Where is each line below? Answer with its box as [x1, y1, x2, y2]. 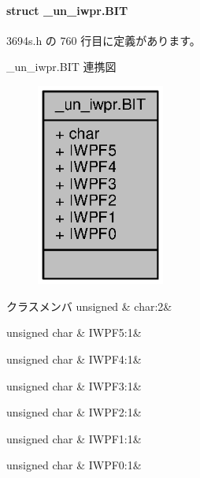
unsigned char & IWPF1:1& [6, 430, 142, 446]
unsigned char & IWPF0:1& [6, 457, 142, 473]
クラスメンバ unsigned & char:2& [6, 297, 172, 314]
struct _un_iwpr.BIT [6, 2, 128, 18]
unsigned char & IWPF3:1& [6, 377, 142, 394]
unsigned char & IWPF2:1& [6, 404, 142, 420]
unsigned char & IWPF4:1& [6, 350, 142, 367]
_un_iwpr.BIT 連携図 [6, 58, 117, 75]
